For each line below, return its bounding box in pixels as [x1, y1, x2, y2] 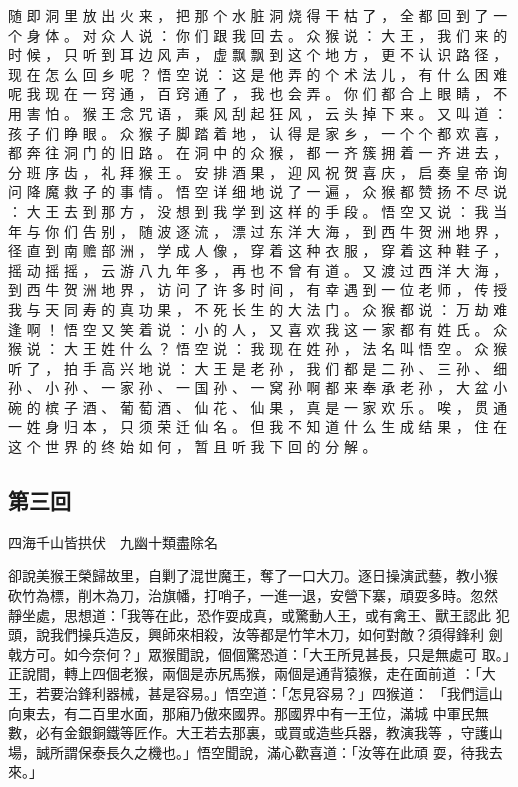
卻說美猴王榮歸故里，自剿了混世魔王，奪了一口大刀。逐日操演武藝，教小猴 [8, 565, 498, 586]
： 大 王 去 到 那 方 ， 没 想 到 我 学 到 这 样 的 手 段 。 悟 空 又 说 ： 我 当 [8, 200, 508, 221]
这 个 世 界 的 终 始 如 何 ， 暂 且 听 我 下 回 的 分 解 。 [8, 436, 377, 457]
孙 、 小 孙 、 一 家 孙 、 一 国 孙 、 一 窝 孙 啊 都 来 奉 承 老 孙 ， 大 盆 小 [8, 377, 508, 398]
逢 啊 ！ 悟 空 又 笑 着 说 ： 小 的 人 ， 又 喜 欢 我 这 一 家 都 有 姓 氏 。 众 [8, 318, 508, 339]
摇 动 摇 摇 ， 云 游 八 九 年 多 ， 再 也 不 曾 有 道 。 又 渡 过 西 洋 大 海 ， [8, 259, 508, 280]
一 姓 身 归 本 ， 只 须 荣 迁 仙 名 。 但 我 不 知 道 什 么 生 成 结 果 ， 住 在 [8, 416, 508, 437]
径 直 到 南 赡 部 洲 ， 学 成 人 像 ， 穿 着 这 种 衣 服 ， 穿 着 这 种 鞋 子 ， [8, 240, 508, 261]
